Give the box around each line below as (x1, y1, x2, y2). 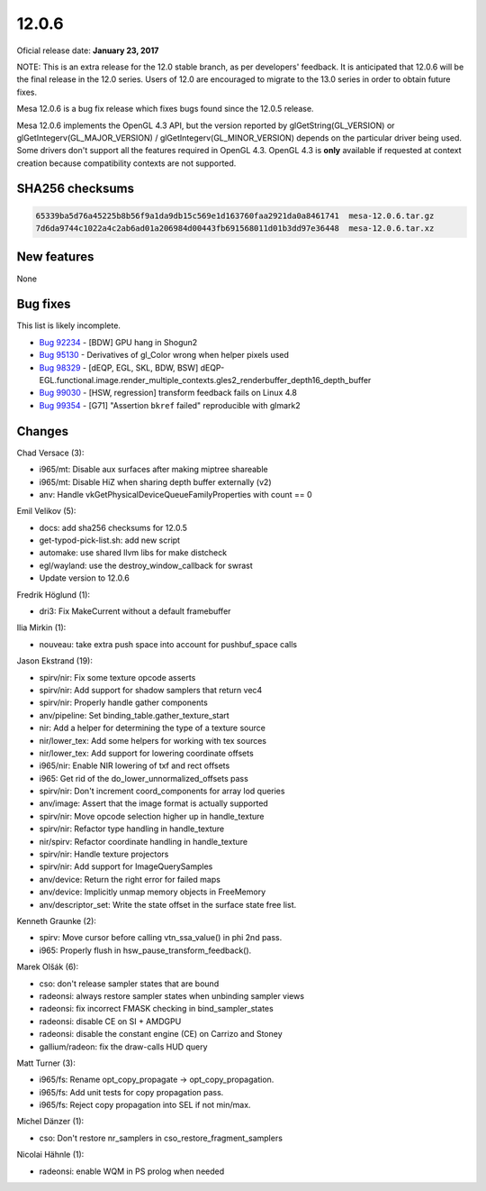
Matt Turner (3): (16, 1058, 76, 1068)
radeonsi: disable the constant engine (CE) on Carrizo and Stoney (39, 1029, 283, 1040)
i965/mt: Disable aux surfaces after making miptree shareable (39, 464, 269, 475)
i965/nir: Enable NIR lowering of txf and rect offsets (39, 760, 230, 771)
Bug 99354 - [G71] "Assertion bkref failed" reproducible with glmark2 (39, 399, 301, 410)
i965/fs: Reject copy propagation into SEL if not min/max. (39, 1100, 251, 1111)
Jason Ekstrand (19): (16, 655, 94, 666)
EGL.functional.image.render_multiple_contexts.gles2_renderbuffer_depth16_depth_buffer (39, 375, 372, 386)
